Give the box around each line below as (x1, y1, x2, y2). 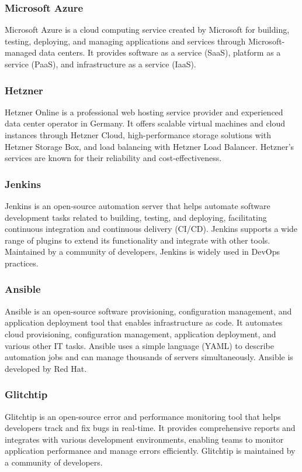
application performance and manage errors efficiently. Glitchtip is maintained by (5, 444, 296, 457)
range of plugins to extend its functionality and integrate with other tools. (5, 234, 270, 246)
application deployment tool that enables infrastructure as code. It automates (5, 316, 283, 329)
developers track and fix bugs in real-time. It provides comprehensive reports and (5, 422, 296, 434)
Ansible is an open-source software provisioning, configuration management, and (5, 305, 292, 317)
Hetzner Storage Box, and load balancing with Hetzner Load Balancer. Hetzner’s (5, 140, 294, 152)
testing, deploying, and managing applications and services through (5, 35, 246, 47)
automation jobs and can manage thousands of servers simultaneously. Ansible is (5, 351, 293, 363)
